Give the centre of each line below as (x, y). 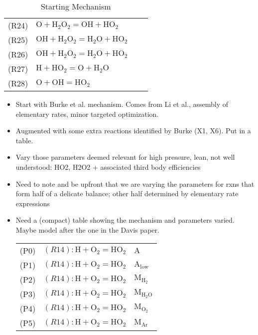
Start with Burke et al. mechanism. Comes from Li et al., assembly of (122, 104)
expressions (33, 203)
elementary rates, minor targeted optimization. (87, 114)
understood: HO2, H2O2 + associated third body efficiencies (108, 167)
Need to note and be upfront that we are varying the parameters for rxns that (135, 183)
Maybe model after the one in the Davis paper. (87, 229)
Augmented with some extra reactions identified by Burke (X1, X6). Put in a (133, 131)
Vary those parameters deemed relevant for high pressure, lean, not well (125, 157)
